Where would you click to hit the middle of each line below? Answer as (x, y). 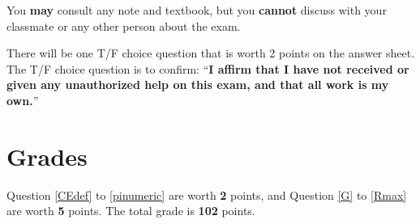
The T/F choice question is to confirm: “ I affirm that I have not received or (208, 68)
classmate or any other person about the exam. (124, 25)
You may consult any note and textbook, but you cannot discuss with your (197, 10)
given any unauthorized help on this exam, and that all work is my (198, 85)
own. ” (23, 100)
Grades (47, 156)
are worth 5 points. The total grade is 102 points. (131, 211)
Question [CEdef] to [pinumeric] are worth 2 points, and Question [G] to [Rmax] (207, 194)
